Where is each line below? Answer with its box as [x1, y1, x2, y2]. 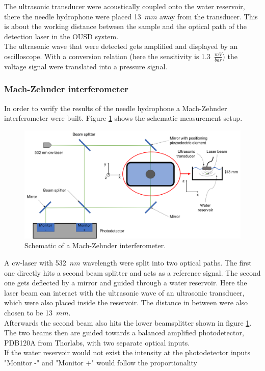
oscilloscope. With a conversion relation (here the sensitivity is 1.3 [4, 50, 211, 61]
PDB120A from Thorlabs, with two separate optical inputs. [4, 337, 190, 348]
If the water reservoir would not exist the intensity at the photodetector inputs [4, 347, 251, 358]
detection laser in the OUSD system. [4, 31, 119, 41]
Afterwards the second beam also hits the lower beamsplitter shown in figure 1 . [4, 317, 252, 328]
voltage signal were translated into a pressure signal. [4, 61, 168, 71]
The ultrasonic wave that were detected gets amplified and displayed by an [4, 41, 238, 51]
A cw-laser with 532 [4, 257, 66, 268]
